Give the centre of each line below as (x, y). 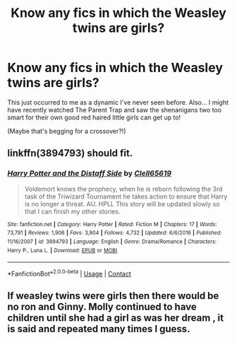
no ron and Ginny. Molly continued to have (102, 307)
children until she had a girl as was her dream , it (116, 318)
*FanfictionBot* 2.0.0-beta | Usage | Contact (69, 273)
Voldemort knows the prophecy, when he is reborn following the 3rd (123, 189)
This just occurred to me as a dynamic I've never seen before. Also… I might (118, 102)
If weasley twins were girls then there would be (113, 296)
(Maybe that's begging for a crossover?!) (67, 131)
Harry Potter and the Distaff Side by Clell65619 (89, 173)
